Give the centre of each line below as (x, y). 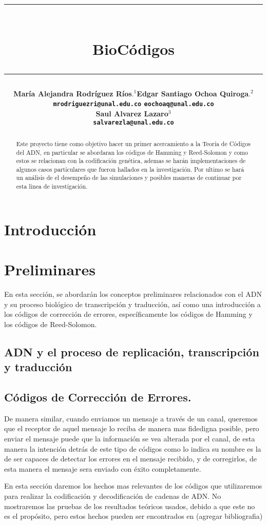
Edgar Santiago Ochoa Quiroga (193, 93)
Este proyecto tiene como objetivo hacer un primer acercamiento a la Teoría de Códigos (133, 143)
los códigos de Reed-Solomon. (51, 324)
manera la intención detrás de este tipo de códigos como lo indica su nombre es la (133, 448)
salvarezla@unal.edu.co (133, 123)
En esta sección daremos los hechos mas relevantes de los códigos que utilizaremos (133, 486)
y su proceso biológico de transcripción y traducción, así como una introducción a (132, 304)
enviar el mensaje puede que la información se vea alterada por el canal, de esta (130, 439)
